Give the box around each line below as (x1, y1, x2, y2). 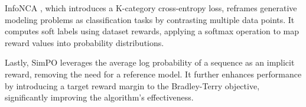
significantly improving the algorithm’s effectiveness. (5, 91, 194, 103)
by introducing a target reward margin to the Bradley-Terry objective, (5, 79, 260, 92)
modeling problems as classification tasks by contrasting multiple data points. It (5, 13, 295, 25)
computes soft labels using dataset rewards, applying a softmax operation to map (5, 25, 300, 37)
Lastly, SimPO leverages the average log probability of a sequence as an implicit (5, 56, 295, 69)
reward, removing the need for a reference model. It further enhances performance (5, 67, 302, 80)
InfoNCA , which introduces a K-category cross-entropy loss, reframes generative (5, 2, 297, 14)
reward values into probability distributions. (5, 36, 164, 48)
